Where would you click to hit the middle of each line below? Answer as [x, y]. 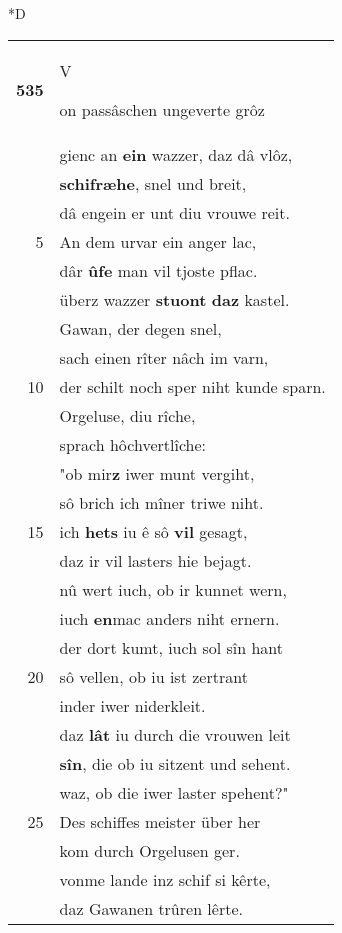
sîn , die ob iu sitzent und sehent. [175, 763]
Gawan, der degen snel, [140, 328]
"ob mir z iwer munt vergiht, [157, 473]
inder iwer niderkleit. [132, 705]
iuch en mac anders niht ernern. [169, 618]
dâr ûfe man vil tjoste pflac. [158, 270]
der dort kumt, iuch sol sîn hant [171, 647]
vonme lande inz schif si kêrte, [165, 879]
